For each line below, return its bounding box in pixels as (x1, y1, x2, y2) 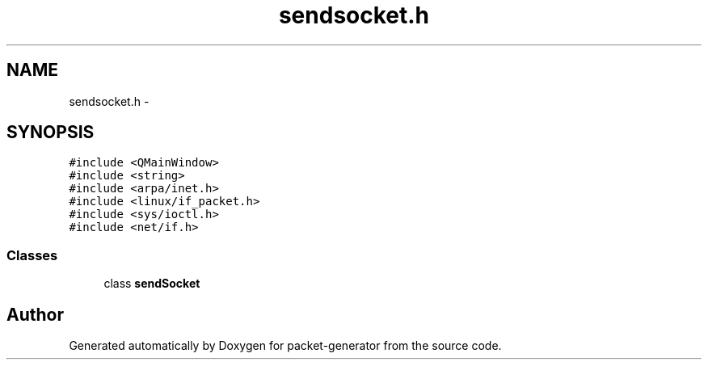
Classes (6, 246, 58, 263)
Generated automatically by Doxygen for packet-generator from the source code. (69, 339, 502, 353)
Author (6, 304, 64, 325)
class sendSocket (103, 276, 200, 291)
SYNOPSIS (6, 122, 95, 143)
